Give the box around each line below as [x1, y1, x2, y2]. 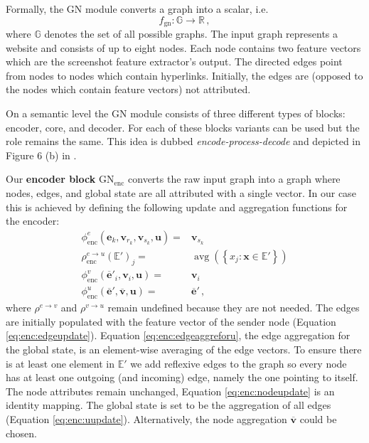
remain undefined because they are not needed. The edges [107, 300, 360, 315]
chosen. [6, 425, 38, 440]
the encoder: [6, 213, 60, 228]
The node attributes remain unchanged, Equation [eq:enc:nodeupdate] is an [6, 383, 335, 398]
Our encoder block [6, 171, 96, 186]
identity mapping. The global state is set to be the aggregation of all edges [6, 397, 331, 412]
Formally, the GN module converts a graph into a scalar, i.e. [6, 1, 269, 16]
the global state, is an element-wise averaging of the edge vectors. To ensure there [6, 342, 362, 357]
